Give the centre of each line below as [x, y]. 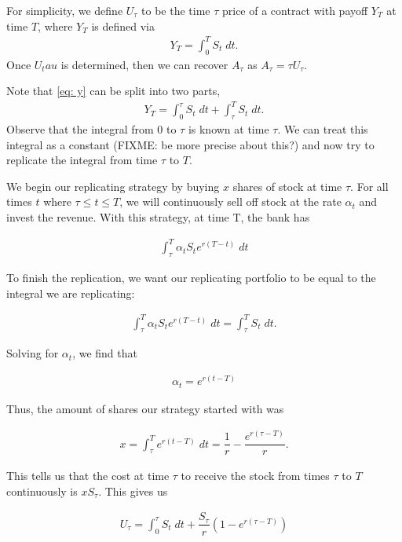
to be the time [176, 10]
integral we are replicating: [71, 293]
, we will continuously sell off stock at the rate [230, 201]
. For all [369, 186]
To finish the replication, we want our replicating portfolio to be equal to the [191, 277]
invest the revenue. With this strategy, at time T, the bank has [158, 217]
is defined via [123, 26]
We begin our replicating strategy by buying [113, 186]
